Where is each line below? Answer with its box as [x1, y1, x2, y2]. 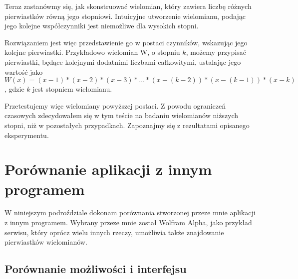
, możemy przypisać [186, 47, 246, 57]
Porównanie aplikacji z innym [4, 159, 212, 179]
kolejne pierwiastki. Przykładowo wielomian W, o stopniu [4, 47, 180, 57]
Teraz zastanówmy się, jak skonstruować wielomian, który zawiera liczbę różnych [4, 1, 252, 11]
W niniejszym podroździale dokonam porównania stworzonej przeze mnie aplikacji [4, 207, 256, 218]
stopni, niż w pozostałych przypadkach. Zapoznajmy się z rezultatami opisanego [4, 120, 250, 130]
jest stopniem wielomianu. [32, 84, 112, 94]
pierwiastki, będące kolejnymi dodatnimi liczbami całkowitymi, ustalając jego [4, 56, 241, 67]
